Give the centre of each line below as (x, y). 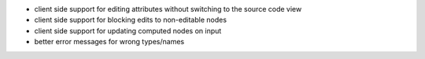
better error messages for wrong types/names (109, 42)
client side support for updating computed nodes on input (128, 30)
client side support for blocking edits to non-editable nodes (131, 20)
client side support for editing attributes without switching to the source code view (168, 9)
